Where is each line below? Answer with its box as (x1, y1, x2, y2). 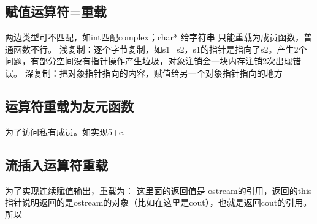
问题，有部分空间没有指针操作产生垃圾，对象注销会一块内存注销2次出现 (5, 54, 292, 67)
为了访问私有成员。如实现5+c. (5, 125, 125, 138)
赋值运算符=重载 (5, 2, 107, 21)
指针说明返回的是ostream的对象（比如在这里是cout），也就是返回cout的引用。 (5, 196, 312, 209)
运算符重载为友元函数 (5, 96, 134, 115)
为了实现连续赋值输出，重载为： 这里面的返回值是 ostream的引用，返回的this (5, 184, 312, 196)
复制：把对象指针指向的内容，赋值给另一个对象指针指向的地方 (33, 66, 283, 79)
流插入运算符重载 (5, 155, 108, 174)
